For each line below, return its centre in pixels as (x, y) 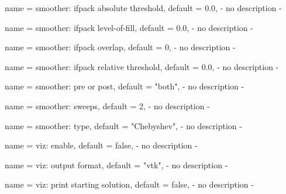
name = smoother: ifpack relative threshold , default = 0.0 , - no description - (142, 66)
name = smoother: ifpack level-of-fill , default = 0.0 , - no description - (129, 27)
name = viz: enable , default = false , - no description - (101, 145)
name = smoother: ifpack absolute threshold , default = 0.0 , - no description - (143, 8)
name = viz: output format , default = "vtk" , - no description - (116, 164)
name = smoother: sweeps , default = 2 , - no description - (107, 105)
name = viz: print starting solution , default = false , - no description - (129, 184)
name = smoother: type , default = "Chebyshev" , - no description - (123, 125)
